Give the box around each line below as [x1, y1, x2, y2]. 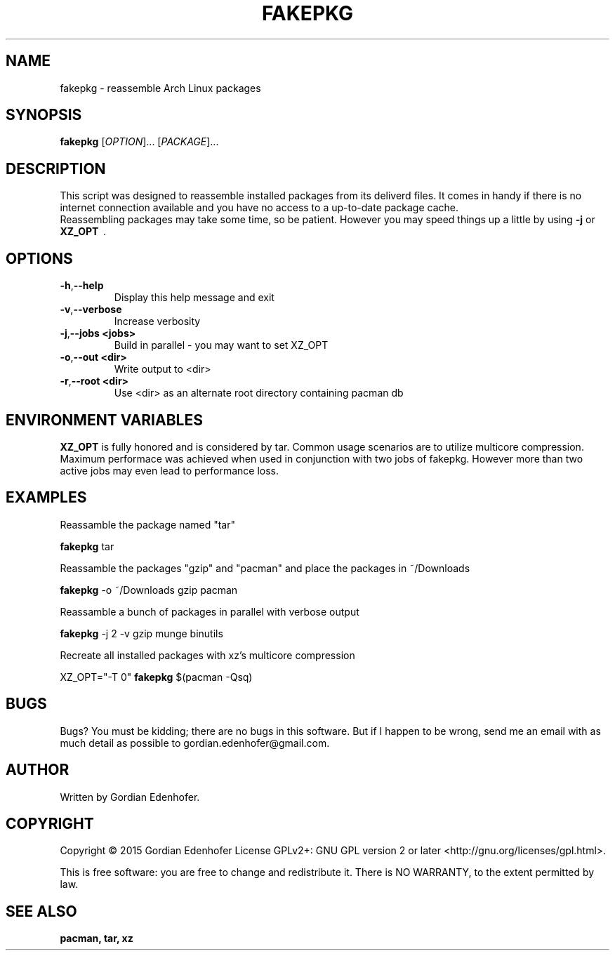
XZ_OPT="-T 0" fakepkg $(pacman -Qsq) [60, 670, 253, 683]
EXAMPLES [6, 489, 87, 507]
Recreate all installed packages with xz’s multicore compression [60, 649, 355, 661]
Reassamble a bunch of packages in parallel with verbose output [60, 605, 359, 618]
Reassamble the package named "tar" [60, 518, 235, 531]
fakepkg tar [60, 540, 114, 552]
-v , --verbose [60, 303, 122, 316]
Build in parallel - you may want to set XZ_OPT [114, 339, 329, 352]
